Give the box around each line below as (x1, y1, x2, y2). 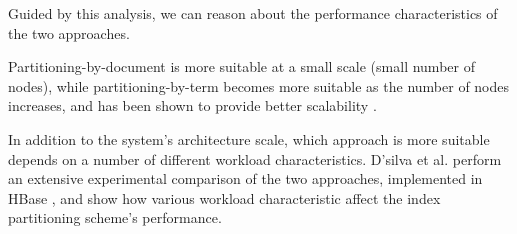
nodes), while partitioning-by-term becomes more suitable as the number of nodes (8, 75, 510, 96)
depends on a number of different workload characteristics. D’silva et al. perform (8, 148, 502, 169)
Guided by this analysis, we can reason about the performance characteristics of (8, 3, 498, 23)
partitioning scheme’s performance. (8, 207, 222, 228)
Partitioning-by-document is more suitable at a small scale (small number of (8, 56, 475, 77)
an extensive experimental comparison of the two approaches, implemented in (8, 168, 483, 189)
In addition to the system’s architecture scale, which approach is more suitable (8, 128, 490, 149)
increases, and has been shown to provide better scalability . (8, 95, 377, 116)
